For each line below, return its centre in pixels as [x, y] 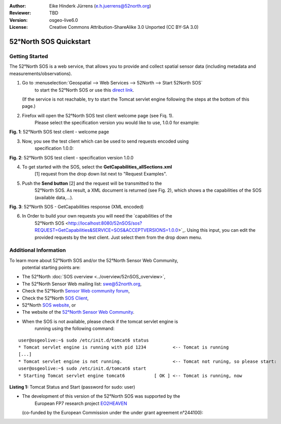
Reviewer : [20, 13]
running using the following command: [75, 328]
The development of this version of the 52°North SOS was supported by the [101, 396]
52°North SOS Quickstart [50, 41]
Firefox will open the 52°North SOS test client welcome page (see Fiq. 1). [98, 115]
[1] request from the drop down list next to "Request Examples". [101, 174]
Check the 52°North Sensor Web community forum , [76, 291]
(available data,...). [54, 197]
